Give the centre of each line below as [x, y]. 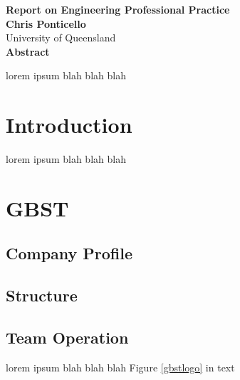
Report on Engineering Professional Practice [118, 9]
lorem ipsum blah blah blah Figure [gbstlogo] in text [120, 367]
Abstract [28, 51]
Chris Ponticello [46, 23]
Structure [42, 295]
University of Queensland [61, 37]
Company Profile [69, 253]
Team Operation [67, 337]
